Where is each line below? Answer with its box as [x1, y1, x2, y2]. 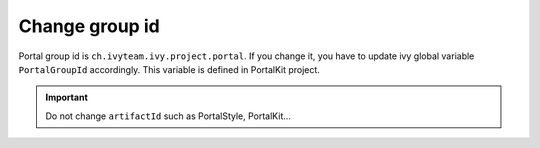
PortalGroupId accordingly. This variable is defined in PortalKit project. [18, 63, 320, 75]
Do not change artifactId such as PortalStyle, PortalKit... [45, 110, 292, 122]
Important [45, 91, 89, 104]
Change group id [18, 15, 160, 37]
